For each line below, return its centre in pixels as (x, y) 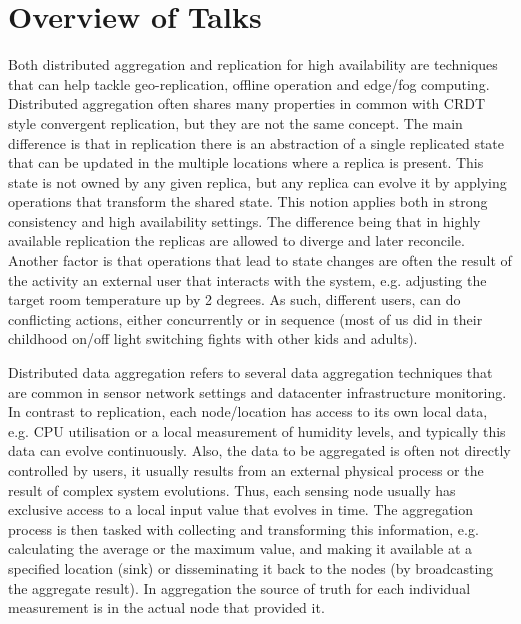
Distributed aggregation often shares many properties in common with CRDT (247, 103)
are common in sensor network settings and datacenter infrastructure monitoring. (257, 391)
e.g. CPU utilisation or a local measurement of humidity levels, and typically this (257, 430)
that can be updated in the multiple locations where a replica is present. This (246, 162)
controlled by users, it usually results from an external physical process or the (246, 470)
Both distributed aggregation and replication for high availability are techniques (253, 64)
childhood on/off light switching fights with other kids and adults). (213, 338)
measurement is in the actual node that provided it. (166, 607)
